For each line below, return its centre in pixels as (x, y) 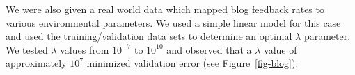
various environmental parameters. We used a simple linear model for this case (173, 22)
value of (281, 49)
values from (85, 49)
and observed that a (209, 49)
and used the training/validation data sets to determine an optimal (149, 36)
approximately (36, 63)
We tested (27, 49)
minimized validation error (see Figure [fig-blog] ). (192, 63)
